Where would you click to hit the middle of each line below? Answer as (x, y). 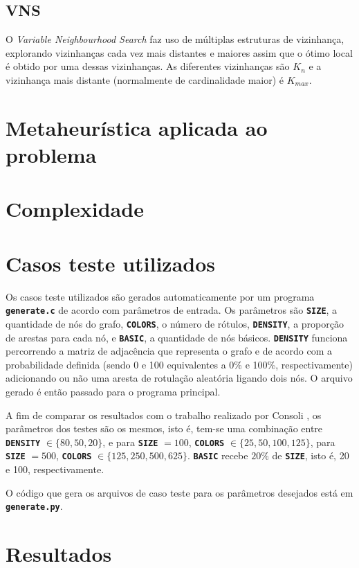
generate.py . (34, 506)
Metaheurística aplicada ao (137, 127)
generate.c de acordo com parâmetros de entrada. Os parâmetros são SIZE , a (172, 310)
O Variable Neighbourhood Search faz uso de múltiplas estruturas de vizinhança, (175, 39)
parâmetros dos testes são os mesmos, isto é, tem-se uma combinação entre (164, 428)
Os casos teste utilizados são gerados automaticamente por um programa (160, 296)
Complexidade (75, 209)
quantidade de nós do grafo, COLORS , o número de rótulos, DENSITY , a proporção (175, 323)
